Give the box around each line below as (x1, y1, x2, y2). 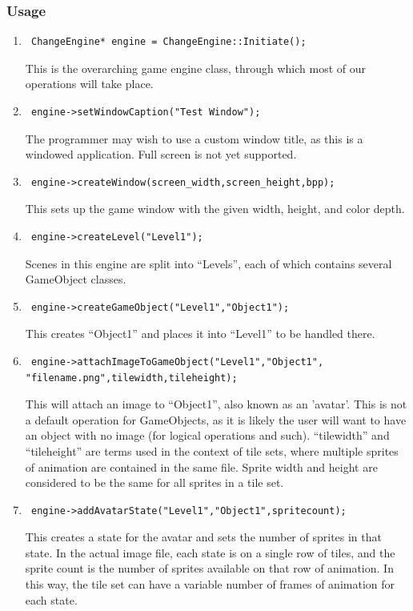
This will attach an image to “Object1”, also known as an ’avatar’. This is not (25, 396, 407, 412)
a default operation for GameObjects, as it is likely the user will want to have (25, 411, 407, 428)
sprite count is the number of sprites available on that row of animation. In (25, 560, 394, 577)
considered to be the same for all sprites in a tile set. (25, 474, 284, 491)
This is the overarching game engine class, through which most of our (25, 59, 366, 76)
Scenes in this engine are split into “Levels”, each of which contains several (25, 255, 392, 271)
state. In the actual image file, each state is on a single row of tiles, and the (25, 544, 395, 561)
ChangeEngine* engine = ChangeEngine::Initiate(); (30, 36, 307, 48)
